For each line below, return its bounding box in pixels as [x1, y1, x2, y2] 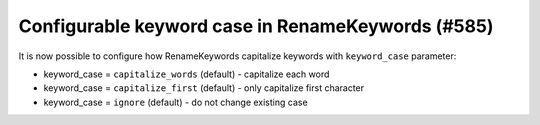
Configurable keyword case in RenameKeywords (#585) [18, 15, 494, 37]
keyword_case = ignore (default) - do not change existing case [43, 96, 309, 108]
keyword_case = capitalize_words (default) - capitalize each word [43, 68, 330, 80]
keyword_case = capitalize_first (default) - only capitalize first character [43, 82, 365, 94]
